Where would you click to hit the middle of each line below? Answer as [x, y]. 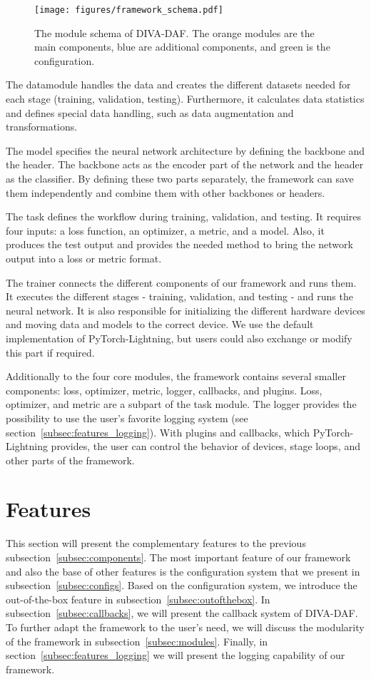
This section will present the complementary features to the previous [156, 543]
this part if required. [50, 352]
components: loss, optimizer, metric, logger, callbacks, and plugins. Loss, [164, 390]
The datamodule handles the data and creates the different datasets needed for [178, 85]
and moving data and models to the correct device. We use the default [160, 324]
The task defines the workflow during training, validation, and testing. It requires [183, 216]
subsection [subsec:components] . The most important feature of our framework [178, 557]
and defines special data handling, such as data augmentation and [150, 112]
